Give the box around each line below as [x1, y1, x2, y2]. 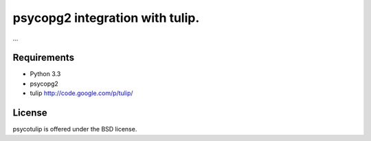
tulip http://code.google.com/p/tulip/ [30, 89, 133, 97]
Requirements [12, 52, 75, 64]
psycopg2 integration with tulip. [12, 10, 200, 25]
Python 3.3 [30, 70, 61, 78]
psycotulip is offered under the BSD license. [12, 125, 137, 133]
